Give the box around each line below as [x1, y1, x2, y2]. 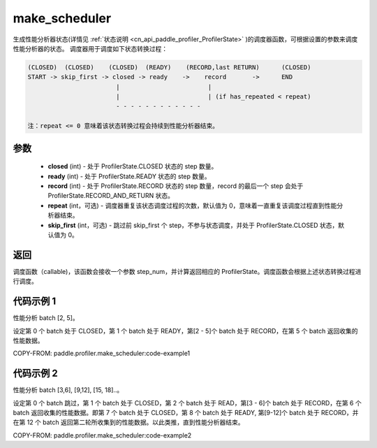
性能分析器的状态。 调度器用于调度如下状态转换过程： [13, 44, 168, 52]
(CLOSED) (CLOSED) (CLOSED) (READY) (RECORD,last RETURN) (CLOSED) [27, 63, 311, 71]
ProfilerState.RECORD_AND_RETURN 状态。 [47, 192, 175, 200]
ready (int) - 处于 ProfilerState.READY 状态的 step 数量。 [47, 172, 211, 180]
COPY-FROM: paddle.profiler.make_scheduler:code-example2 [13, 431, 192, 440]
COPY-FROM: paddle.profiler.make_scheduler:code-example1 [13, 349, 191, 358]
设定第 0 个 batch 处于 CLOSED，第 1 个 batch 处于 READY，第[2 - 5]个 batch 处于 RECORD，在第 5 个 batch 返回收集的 [13, 326, 358, 335]
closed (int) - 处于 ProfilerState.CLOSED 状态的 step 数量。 [47, 162, 218, 171]
